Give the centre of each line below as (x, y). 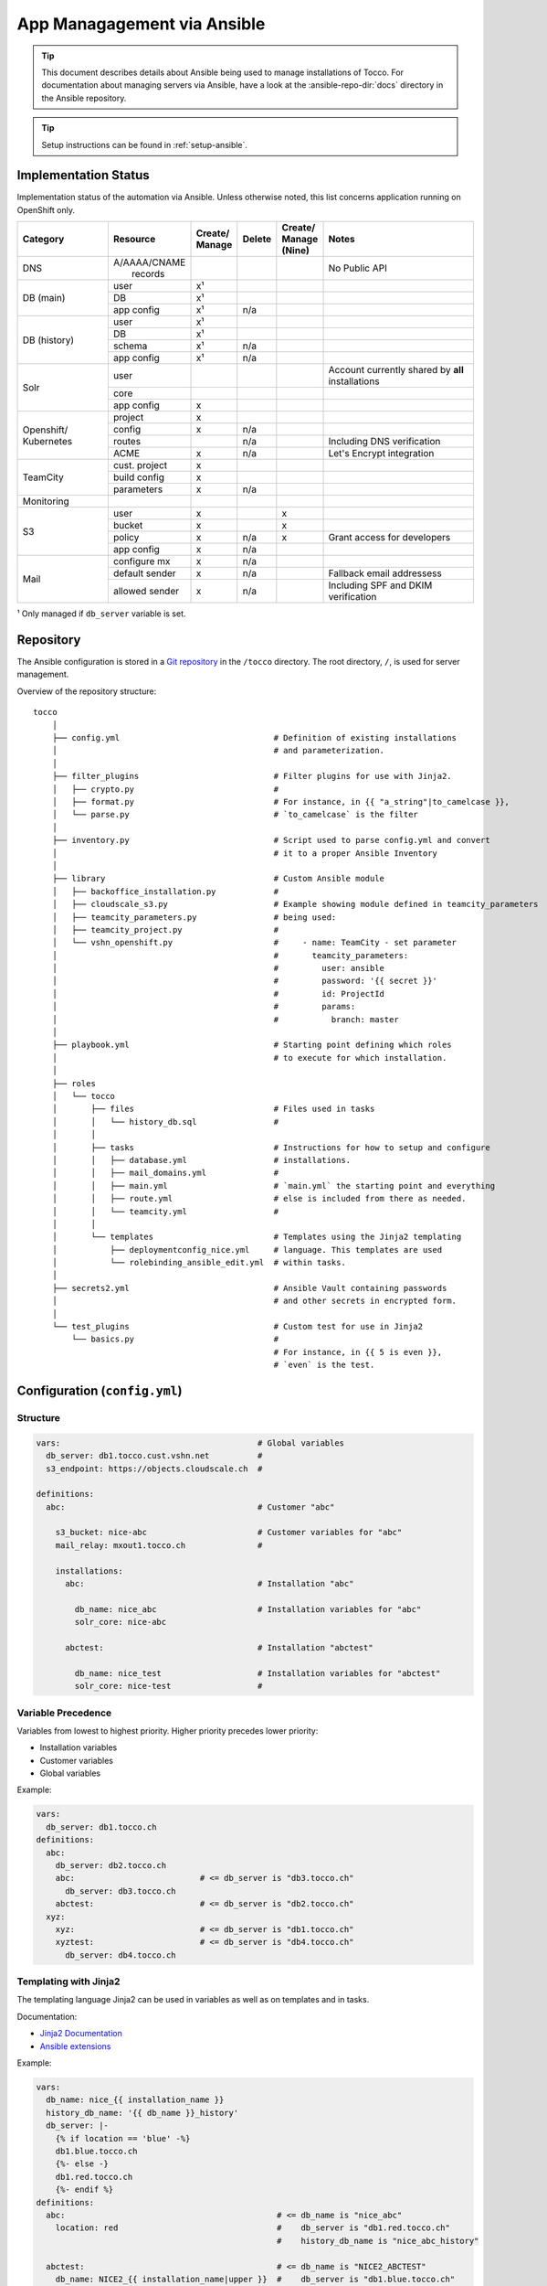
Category (43, 240)
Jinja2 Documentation (81, 2034)
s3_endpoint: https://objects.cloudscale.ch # (154, 1469)
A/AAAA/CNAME (149, 262)
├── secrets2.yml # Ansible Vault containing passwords (249, 1288)
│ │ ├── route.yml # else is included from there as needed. (259, 1199)
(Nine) (295, 251)
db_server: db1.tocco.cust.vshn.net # (154, 1456)
